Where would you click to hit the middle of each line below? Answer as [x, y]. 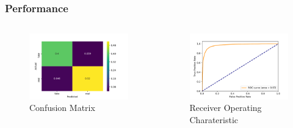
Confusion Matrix [62, 108]
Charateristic [214, 120]
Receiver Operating [226, 108]
